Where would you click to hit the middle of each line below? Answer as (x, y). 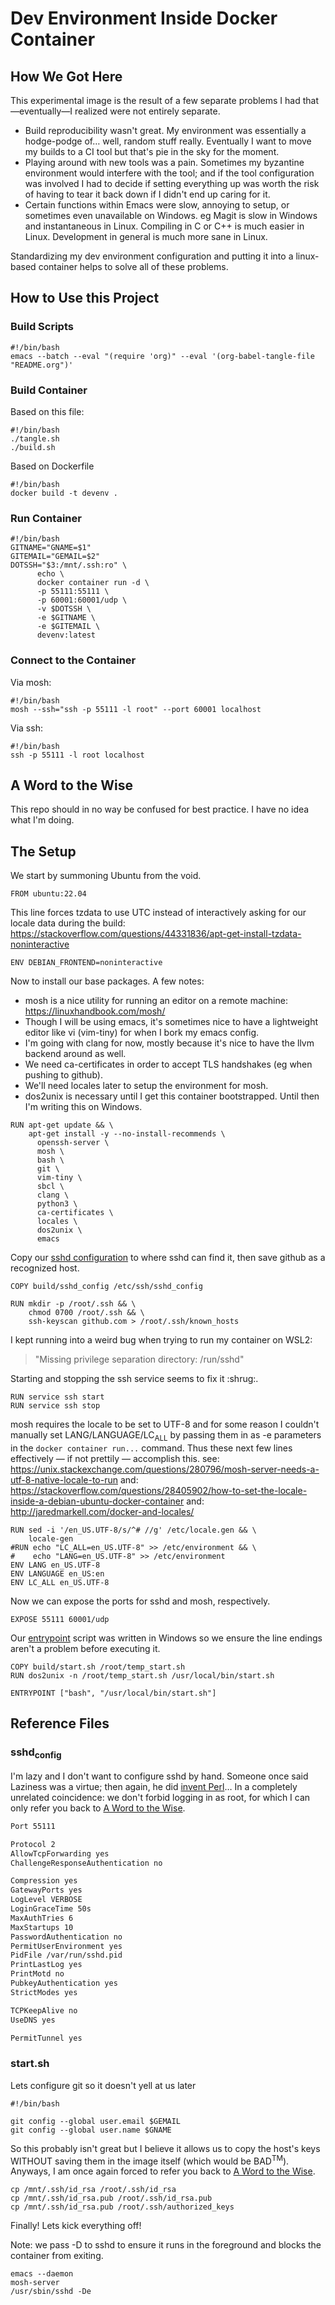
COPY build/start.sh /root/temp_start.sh (98, 1667)
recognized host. (45, 1268)
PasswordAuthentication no (66, 1937)
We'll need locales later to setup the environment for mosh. (146, 1086)
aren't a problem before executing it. (85, 1648)
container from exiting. (57, 2256)
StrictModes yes (44, 1992)
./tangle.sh (35, 438)
